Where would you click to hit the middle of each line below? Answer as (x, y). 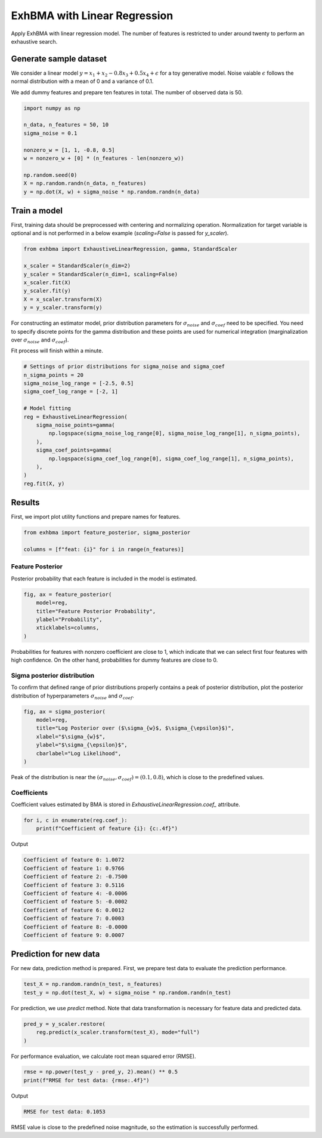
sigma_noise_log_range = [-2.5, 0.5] (79, 383)
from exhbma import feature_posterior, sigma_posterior (107, 533)
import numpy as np (52, 108)
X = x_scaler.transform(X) (63, 299)
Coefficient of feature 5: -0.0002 (75, 902)
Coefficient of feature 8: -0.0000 (75, 927)
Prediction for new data (55, 954)
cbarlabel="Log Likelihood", (79, 753)
